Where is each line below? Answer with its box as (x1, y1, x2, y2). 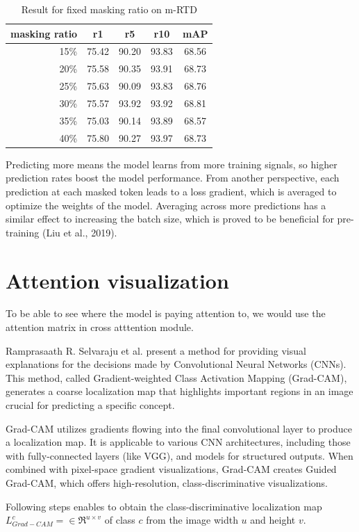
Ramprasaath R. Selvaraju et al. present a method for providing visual (6, 343, 306, 357)
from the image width (146, 513, 238, 527)
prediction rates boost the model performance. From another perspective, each (6, 170, 340, 185)
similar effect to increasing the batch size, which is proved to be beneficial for (6, 211, 334, 226)
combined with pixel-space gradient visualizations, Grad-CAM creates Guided (6, 462, 337, 476)
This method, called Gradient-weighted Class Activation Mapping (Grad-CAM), (6, 370, 347, 385)
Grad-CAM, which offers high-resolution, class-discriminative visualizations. (6, 475, 328, 490)
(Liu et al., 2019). (42, 225, 117, 239)
